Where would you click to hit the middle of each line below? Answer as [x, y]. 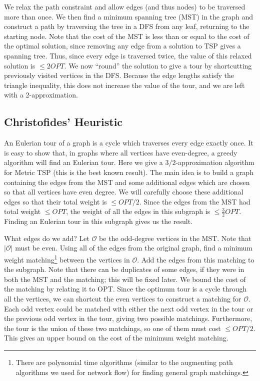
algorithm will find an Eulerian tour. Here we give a [83, 162]
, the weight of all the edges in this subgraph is [138, 211]
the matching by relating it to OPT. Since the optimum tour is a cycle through [125, 289]
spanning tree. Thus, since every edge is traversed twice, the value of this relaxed [128, 55]
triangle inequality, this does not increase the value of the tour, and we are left [124, 85]
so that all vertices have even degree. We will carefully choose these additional [124, 192]
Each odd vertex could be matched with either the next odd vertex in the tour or [129, 308]
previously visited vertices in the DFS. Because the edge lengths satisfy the [119, 75]
